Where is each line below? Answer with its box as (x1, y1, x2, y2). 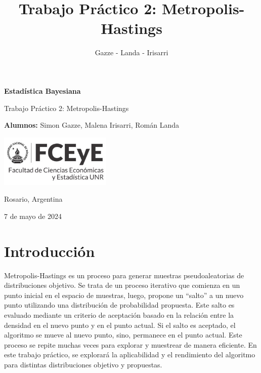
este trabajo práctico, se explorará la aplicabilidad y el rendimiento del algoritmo (4, 349, 255, 360)
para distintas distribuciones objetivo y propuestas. (4, 359, 162, 369)
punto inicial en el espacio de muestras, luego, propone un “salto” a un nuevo (4, 289, 244, 300)
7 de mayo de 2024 (4, 210, 62, 221)
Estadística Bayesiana (4, 85, 81, 96)
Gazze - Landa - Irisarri (95, 47, 168, 58)
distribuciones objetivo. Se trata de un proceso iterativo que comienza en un (4, 280, 240, 290)
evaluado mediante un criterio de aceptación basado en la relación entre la (4, 310, 234, 320)
